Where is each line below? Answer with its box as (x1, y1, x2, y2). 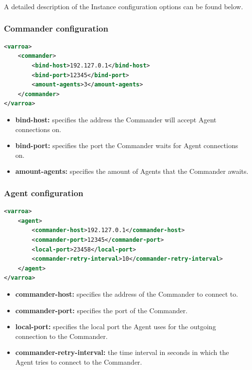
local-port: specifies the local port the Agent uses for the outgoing (15, 321, 216, 332)
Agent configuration (4, 186, 84, 199)
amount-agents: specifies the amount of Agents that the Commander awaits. (15, 166, 249, 176)
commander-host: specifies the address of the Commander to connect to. (15, 288, 238, 299)
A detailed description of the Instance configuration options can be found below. (4, 1, 243, 11)
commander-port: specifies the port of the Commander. (15, 305, 188, 315)
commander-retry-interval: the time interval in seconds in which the (15, 347, 229, 357)
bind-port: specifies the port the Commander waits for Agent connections (15, 140, 238, 151)
